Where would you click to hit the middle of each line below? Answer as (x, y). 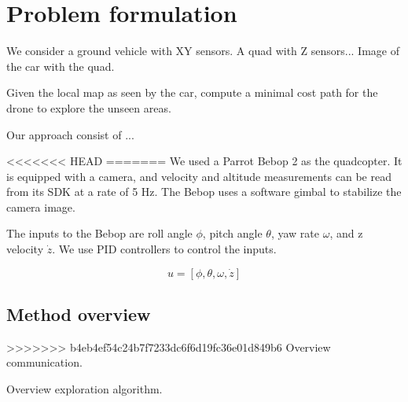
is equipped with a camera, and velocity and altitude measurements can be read (199, 176)
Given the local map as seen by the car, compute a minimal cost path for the (192, 92)
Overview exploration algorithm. (85, 389)
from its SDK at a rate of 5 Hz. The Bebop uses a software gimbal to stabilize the (204, 192)
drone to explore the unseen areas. (89, 107)
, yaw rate (295, 233)
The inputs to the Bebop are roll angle (99, 233)
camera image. (41, 207)
